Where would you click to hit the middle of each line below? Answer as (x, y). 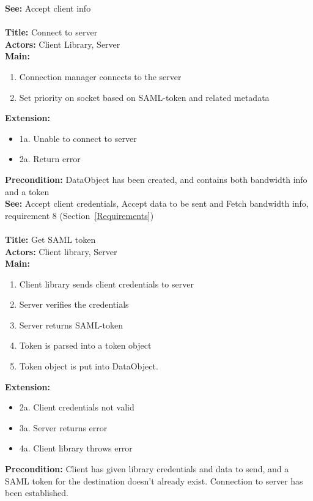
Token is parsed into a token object (85, 345)
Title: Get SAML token (50, 239)
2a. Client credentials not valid (77, 407)
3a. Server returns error (63, 427)
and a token (27, 191)
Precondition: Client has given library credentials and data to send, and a (147, 469)
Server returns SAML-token (71, 325)
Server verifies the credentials (74, 304)
